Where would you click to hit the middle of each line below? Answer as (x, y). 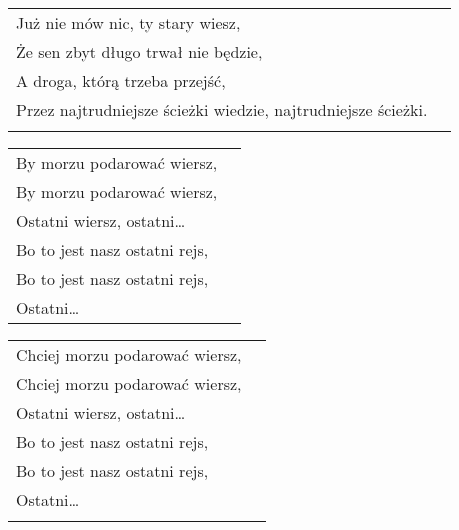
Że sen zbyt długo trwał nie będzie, (139, 51)
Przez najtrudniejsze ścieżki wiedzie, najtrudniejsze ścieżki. (222, 109)
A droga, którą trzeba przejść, (121, 80)
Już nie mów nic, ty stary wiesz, (128, 22)
